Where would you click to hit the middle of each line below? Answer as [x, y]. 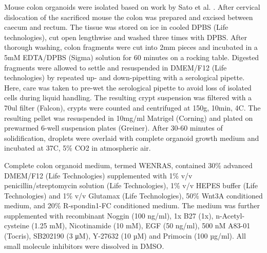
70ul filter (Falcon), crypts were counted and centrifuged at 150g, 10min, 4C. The [132, 107]
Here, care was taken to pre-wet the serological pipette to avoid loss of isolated [128, 87]
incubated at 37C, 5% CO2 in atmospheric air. [78, 148]
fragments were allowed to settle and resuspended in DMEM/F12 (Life [116, 67]
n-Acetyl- [230, 215]
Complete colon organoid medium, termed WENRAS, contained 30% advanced [128, 165]
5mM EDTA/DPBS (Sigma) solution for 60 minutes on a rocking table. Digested [132, 57]
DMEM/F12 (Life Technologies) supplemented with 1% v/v [98, 175]
